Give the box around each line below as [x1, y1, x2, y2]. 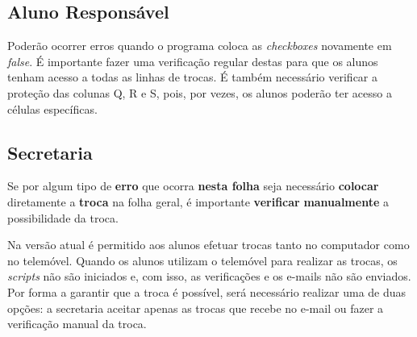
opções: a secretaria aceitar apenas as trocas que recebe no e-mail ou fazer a [7, 299, 384, 316]
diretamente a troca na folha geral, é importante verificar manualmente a [7, 193, 389, 210]
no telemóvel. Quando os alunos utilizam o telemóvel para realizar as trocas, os [7, 252, 398, 268]
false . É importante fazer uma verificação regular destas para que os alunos [7, 52, 378, 69]
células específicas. [7, 100, 98, 117]
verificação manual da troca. [7, 315, 147, 332]
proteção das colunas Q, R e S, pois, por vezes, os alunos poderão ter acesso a [7, 84, 392, 101]
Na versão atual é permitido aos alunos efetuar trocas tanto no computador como [7, 236, 410, 253]
